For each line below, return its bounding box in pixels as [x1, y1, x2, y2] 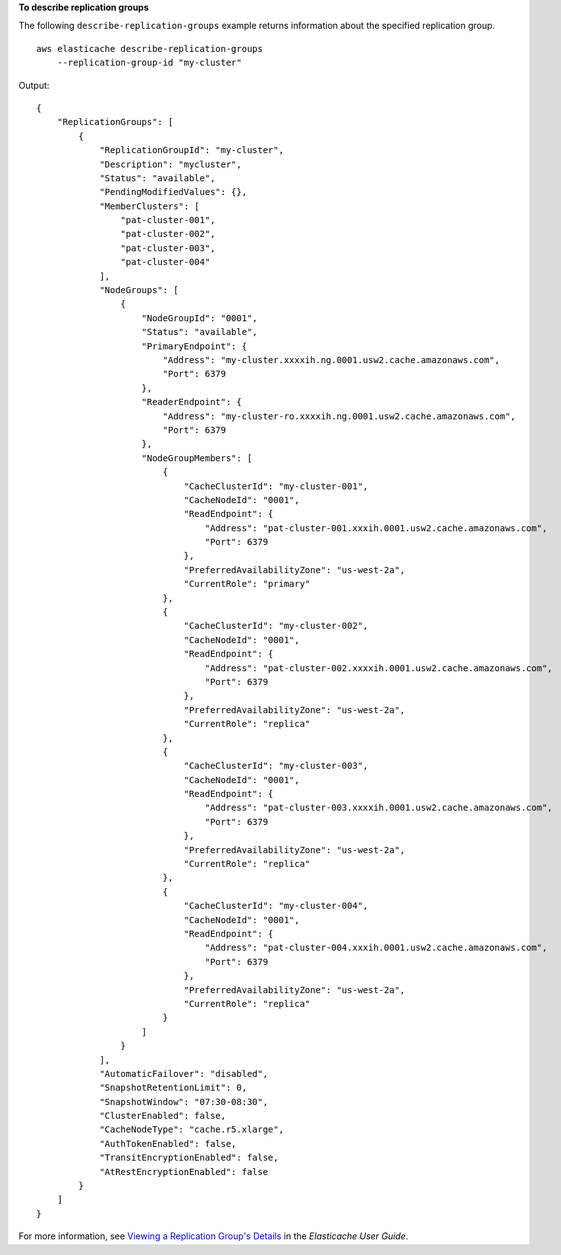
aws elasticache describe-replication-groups [36, 43, 264, 54]
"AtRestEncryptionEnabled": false [99, 1166, 269, 1177]
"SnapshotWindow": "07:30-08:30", [99, 1096, 269, 1107]
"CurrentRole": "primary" [183, 578, 311, 590]
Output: [18, 79, 50, 91]
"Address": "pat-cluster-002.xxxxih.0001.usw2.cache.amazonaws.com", [204, 662, 554, 674]
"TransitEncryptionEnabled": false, [99, 1152, 279, 1164]
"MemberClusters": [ [99, 200, 200, 212]
